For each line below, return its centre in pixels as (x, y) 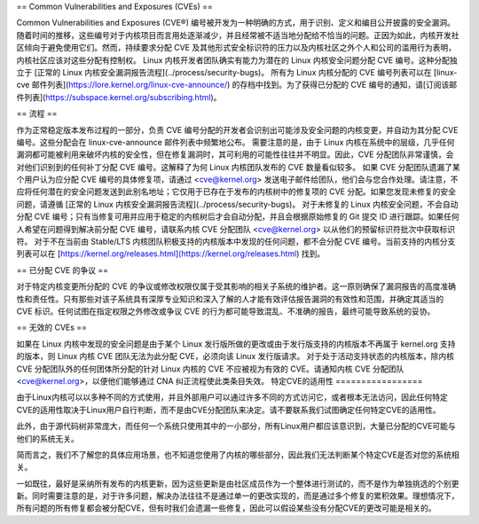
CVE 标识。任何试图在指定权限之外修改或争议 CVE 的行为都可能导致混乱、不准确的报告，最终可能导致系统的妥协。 (226, 311)
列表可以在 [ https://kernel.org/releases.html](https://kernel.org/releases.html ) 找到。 (171, 254)
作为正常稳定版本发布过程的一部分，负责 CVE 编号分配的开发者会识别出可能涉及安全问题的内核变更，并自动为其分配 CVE (237, 129)
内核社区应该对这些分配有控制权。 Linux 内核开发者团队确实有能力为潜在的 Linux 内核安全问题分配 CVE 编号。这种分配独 (237, 60)
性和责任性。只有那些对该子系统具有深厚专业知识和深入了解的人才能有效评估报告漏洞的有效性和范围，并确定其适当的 (230, 299)
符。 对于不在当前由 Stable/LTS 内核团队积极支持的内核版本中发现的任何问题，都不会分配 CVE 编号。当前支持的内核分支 (236, 242)
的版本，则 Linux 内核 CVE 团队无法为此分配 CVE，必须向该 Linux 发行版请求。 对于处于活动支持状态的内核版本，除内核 (236, 356)
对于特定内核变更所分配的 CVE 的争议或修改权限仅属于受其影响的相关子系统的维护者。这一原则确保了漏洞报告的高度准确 (236, 286)
